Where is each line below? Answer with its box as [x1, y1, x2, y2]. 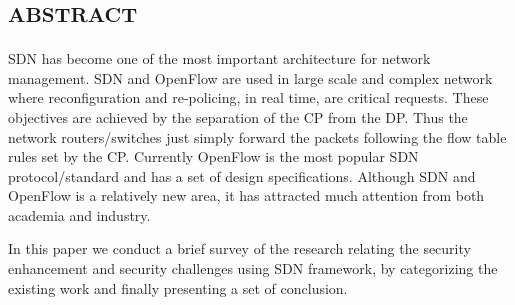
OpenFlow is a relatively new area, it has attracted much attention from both [8, 185, 485, 206]
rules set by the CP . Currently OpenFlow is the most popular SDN [8, 146, 419, 167]
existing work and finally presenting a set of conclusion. [8, 277, 348, 298]
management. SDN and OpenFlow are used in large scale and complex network [8, 67, 493, 88]
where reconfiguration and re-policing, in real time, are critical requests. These [8, 87, 489, 108]
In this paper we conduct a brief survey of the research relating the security [8, 238, 471, 259]
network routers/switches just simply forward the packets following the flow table [8, 126, 507, 147]
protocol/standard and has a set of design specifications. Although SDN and [8, 165, 476, 186]
